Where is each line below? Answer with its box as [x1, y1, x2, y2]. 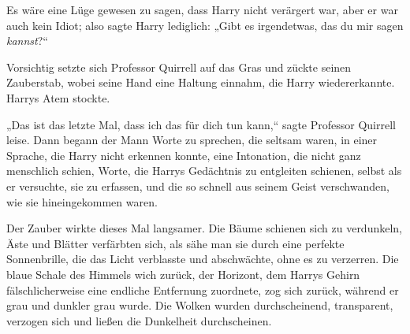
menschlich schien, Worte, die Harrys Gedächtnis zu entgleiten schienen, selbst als [6, 162, 402, 179]
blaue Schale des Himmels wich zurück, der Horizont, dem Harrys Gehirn [6, 265, 360, 282]
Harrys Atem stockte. [6, 89, 110, 106]
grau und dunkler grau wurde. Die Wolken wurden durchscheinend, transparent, [6, 297, 393, 314]
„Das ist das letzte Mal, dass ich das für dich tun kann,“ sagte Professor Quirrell [6, 116, 396, 132]
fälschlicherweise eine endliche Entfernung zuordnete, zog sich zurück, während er [6, 281, 399, 298]
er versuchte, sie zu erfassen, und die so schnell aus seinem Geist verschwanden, [6, 177, 389, 194]
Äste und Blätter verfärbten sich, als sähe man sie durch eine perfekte [6, 235, 345, 251]
